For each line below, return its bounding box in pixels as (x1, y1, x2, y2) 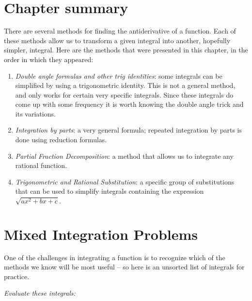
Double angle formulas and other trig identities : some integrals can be (15, 70, 222, 81)
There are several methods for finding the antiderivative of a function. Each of (4, 26, 236, 36)
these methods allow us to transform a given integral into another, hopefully (4, 35, 231, 45)
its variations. (15, 108, 56, 118)
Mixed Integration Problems (4, 224, 198, 244)
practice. (4, 271, 30, 281)
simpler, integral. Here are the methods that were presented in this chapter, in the (4, 45, 248, 55)
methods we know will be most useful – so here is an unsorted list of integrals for (4, 262, 245, 272)
